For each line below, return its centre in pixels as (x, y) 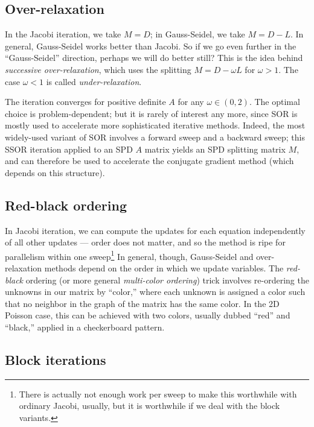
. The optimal (274, 102)
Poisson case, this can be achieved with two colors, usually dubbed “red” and (148, 315)
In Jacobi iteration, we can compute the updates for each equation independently (155, 230)
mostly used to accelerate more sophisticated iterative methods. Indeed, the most (155, 125)
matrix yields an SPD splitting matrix (215, 149)
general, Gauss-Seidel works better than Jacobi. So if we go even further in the (151, 46)
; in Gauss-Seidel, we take (197, 34)
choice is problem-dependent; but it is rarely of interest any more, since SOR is (151, 113)
